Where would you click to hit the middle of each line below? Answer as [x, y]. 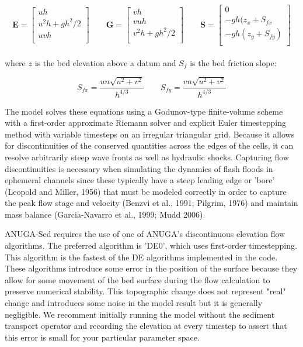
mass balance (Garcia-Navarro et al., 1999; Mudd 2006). [105, 214]
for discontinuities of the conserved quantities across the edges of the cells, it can [149, 145]
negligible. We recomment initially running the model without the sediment [140, 314]
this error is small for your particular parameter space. [102, 337]
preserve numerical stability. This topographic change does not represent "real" [145, 291]
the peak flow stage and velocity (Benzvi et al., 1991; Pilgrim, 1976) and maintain [151, 203]
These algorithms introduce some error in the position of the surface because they [151, 268]
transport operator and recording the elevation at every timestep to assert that [146, 326]
